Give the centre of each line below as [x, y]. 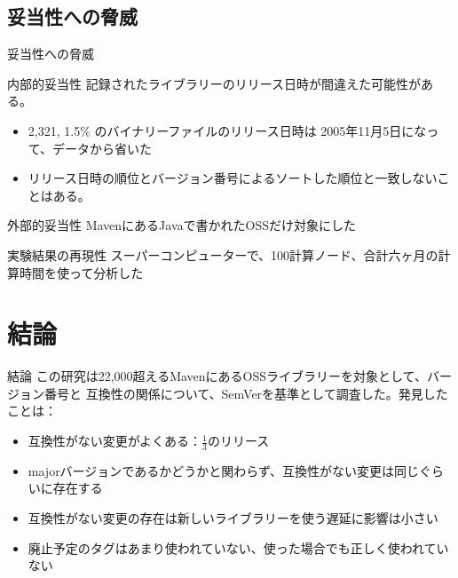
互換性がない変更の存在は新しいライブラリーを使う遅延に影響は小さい [233, 518]
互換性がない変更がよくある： [115, 441]
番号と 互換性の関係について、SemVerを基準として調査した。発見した [246, 393]
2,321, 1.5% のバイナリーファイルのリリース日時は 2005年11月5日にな [227, 130]
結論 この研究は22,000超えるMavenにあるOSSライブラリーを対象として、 [217, 376]
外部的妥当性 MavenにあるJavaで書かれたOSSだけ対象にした [182, 225]
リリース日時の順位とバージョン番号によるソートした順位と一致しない [233, 178]
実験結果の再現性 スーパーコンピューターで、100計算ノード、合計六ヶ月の [223, 254]
